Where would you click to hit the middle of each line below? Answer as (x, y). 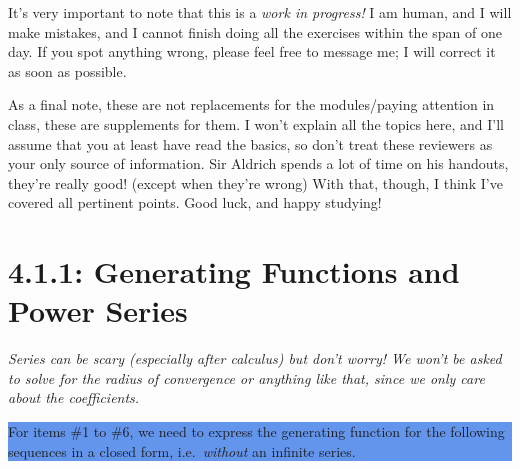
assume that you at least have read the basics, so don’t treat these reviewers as (250, 143)
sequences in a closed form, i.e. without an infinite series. (182, 450)
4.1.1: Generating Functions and (234, 271)
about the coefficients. (74, 397)
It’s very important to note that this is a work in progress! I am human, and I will (260, 12)
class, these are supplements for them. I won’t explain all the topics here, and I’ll (256, 123)
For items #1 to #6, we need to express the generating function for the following (256, 431)
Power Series (98, 310)
